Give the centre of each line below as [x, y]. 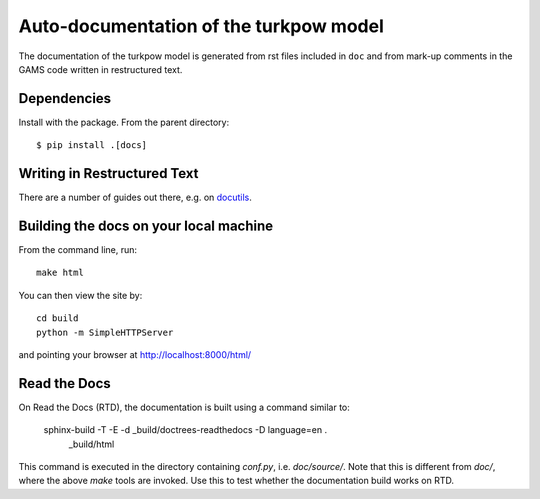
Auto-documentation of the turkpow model [201, 26]
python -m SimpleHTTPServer [105, 332]
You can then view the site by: [80, 295]
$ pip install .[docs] [92, 145]
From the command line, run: [78, 250]
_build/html [91, 444]
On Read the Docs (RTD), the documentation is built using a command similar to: [184, 407]
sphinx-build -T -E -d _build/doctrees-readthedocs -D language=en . [185, 430]
